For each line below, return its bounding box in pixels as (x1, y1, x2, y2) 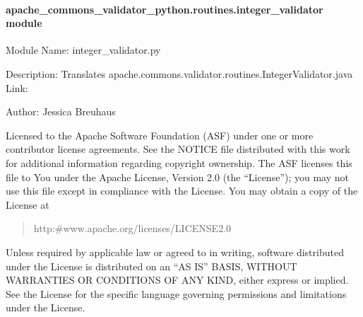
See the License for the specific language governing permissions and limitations (6, 286, 347, 301)
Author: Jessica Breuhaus (6, 104, 116, 119)
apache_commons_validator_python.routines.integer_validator (6, 1, 323, 16)
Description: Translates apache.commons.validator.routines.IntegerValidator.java (6, 66, 353, 81)
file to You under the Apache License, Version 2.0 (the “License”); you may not (6, 169, 349, 184)
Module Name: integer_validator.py (6, 42, 161, 57)
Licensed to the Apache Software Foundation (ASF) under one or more (6, 127, 314, 142)
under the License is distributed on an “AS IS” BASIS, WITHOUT (6, 258, 297, 273)
